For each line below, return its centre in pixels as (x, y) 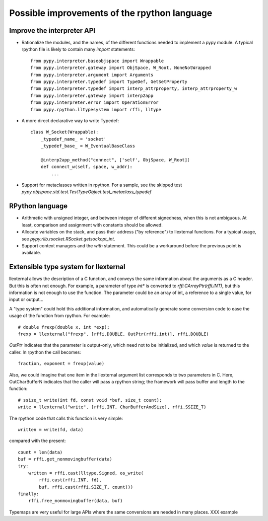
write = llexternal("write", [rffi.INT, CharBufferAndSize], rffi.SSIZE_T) (112, 407)
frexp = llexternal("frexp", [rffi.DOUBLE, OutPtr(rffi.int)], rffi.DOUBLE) (114, 334)
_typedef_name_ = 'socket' (73, 139)
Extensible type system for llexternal (67, 267)
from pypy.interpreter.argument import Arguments (92, 75)
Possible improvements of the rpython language (111, 13)
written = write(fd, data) (51, 429)
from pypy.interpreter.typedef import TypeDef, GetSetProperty (109, 82)
